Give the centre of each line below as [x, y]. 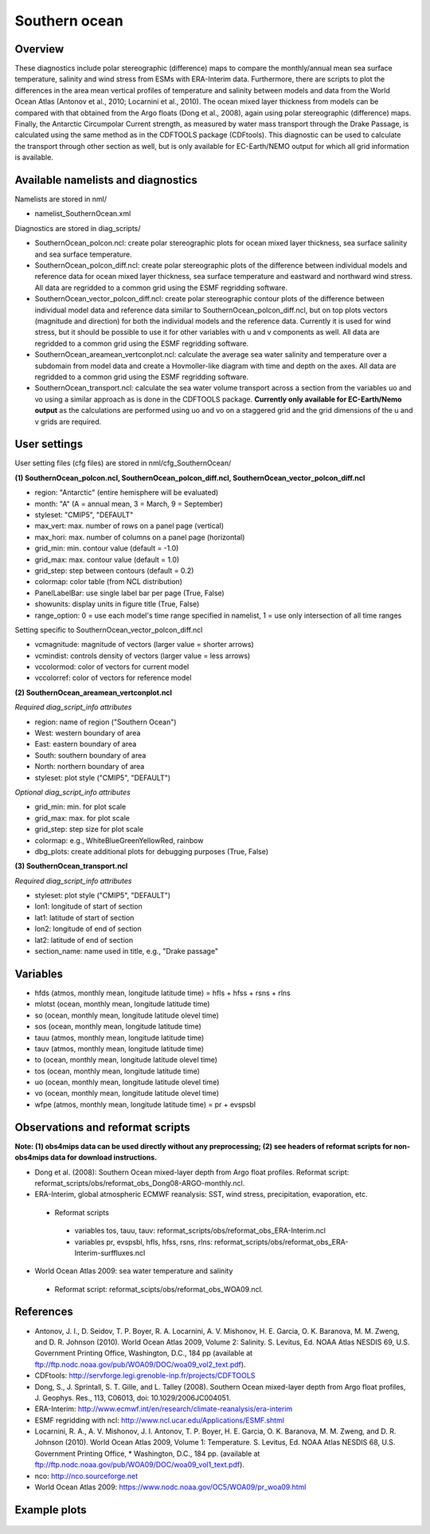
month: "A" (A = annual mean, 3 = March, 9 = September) [129, 504]
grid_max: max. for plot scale [82, 818]
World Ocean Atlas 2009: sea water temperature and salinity [134, 1271]
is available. [34, 157]
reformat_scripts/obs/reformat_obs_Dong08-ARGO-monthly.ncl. [140, 1183]
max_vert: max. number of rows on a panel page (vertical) [129, 526]
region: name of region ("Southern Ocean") [106, 722]
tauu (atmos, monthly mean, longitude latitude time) [119, 1038]
